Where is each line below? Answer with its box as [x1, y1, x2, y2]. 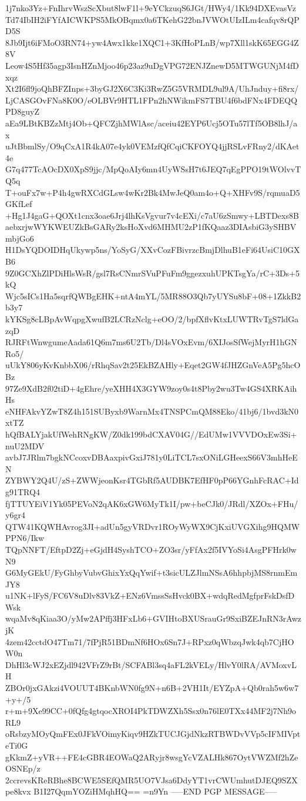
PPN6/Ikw [5, 532, 45, 544]
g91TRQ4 [5, 485, 40, 498]
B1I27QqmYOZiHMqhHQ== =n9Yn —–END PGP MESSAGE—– [33, 785, 277, 797]
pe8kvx [5, 785, 31, 797]
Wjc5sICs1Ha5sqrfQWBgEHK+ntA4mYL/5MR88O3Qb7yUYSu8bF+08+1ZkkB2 [5, 289, 301, 302]
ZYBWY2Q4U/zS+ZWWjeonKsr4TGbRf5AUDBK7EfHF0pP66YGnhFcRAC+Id [5, 474, 299, 486]
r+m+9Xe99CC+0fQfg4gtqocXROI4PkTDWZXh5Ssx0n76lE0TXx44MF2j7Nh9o [5, 705, 297, 717]
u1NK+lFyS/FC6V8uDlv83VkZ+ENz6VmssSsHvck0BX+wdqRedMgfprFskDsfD [5, 589, 295, 602]
